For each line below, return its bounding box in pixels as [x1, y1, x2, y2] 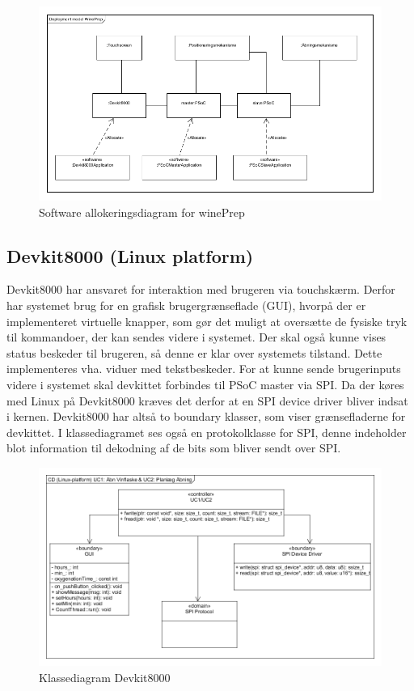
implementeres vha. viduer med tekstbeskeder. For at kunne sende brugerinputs [6, 360, 401, 377]
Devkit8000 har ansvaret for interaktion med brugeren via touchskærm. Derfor [6, 281, 395, 298]
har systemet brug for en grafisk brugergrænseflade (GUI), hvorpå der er [6, 297, 366, 314]
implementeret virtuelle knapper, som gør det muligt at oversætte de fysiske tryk [6, 312, 408, 329]
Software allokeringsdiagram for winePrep [39, 203, 245, 220]
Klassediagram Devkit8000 [39, 669, 171, 686]
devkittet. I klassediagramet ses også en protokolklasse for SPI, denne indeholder [6, 423, 407, 440]
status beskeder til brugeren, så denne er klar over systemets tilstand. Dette [6, 344, 382, 361]
